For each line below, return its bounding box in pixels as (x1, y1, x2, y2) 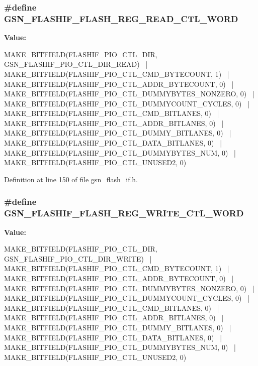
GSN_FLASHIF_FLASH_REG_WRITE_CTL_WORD (4, 207, 244, 219)
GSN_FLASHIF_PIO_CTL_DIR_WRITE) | (4, 253, 152, 264)
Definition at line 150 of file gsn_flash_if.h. (4, 174, 138, 184)
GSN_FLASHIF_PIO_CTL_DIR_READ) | (4, 59, 148, 69)
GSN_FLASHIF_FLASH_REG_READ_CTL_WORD (4, 12, 238, 25)
